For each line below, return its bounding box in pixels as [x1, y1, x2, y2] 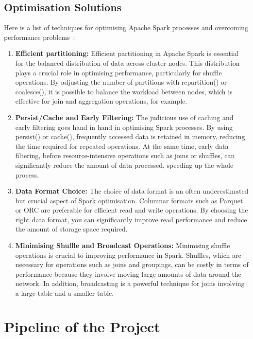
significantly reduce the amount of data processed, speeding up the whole [15, 160, 234, 170]
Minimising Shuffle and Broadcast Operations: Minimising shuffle [15, 240, 230, 250]
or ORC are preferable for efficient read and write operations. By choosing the [15, 205, 248, 215]
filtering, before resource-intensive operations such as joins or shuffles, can [15, 150, 235, 161]
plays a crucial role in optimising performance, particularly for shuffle [15, 67, 222, 77]
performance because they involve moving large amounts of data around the [15, 268, 241, 279]
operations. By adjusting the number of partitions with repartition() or [15, 77, 227, 87]
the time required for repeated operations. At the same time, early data [15, 141, 229, 151]
